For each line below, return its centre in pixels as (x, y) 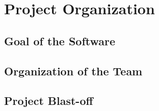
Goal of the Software (60, 40)
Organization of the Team (73, 71)
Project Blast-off (49, 101)
